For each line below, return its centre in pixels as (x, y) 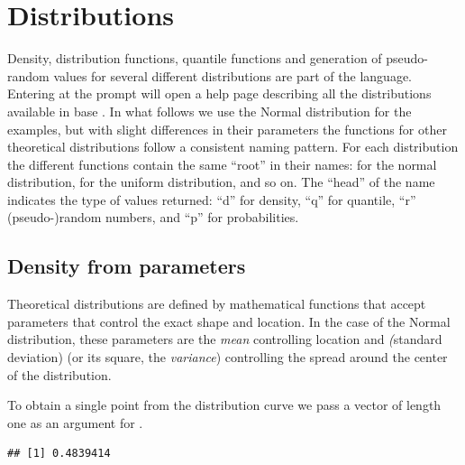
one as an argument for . (75, 422)
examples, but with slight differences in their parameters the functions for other (227, 129)
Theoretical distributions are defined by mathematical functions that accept (217, 304)
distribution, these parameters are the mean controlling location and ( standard (225, 339)
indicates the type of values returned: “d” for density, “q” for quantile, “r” (212, 199)
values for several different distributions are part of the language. (232, 75)
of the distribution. (59, 374)
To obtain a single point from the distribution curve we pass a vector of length (224, 405)
